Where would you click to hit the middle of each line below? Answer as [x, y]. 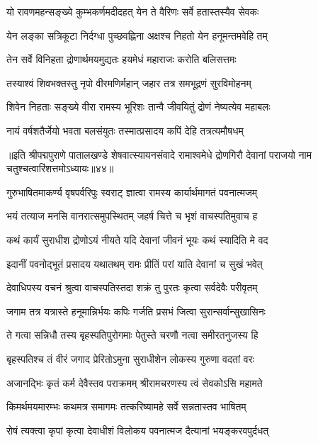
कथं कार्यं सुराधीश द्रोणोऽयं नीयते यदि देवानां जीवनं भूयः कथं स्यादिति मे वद [137, 239]
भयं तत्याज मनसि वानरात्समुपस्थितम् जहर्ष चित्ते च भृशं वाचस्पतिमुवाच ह [132, 216]
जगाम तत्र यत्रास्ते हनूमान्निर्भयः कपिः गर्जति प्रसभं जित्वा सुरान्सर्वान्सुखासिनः [136, 311]
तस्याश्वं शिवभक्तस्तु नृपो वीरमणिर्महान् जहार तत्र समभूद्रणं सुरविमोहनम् [129, 83]
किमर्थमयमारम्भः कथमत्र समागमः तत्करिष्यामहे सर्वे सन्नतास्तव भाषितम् [126, 406]
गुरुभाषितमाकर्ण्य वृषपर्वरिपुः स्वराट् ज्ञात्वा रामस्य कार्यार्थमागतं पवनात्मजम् [132, 192]
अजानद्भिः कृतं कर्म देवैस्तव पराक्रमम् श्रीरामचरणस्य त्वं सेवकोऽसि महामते [135, 382]
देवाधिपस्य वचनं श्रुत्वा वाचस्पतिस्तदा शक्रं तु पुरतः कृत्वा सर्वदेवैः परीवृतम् [132, 287]
